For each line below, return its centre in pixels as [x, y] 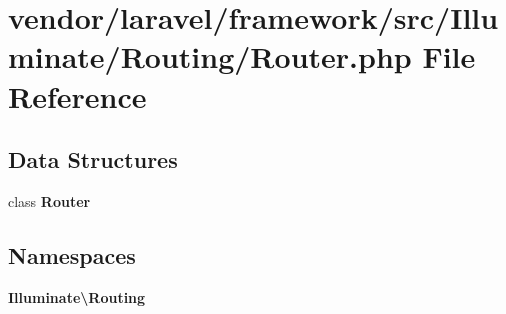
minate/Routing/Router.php [210, 56]
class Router [49, 200]
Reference [77, 95]
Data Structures [93, 159]
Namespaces [72, 254]
